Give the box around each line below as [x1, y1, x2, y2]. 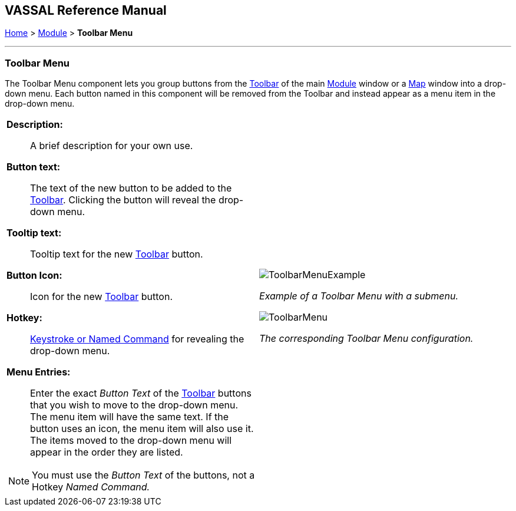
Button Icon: [6, 269, 62, 282]
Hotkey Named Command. [32, 481, 150, 493]
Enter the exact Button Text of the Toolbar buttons [30, 387, 252, 400]
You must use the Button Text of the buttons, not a [32, 469, 255, 482]
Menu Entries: [6, 366, 71, 378]
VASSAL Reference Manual [5, 3, 167, 18]
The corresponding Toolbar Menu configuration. [259, 332, 474, 345]
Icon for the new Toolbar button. [30, 291, 173, 303]
